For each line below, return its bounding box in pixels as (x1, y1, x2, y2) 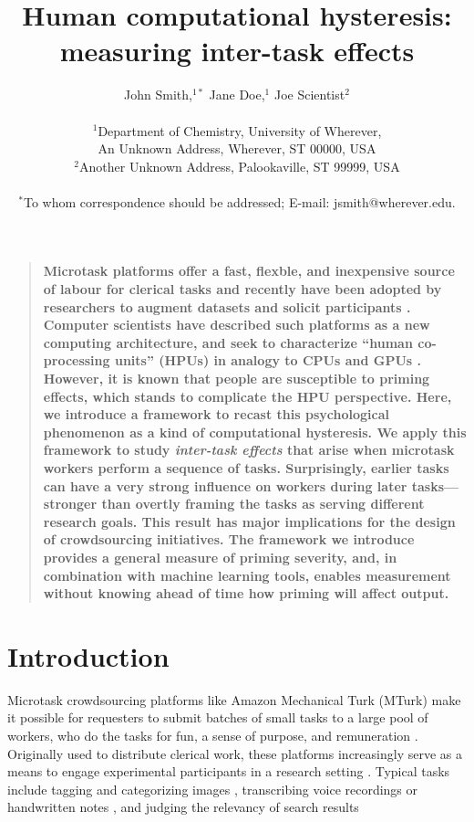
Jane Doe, (209, 85, 265, 104)
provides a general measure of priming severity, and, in (43, 547, 397, 566)
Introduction (7, 637, 170, 674)
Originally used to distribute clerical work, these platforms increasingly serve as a (7, 743, 462, 763)
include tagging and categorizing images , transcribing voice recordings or (7, 779, 418, 798)
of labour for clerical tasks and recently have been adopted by (43, 279, 442, 299)
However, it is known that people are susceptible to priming (43, 369, 430, 388)
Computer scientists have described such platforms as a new (43, 315, 430, 334)
